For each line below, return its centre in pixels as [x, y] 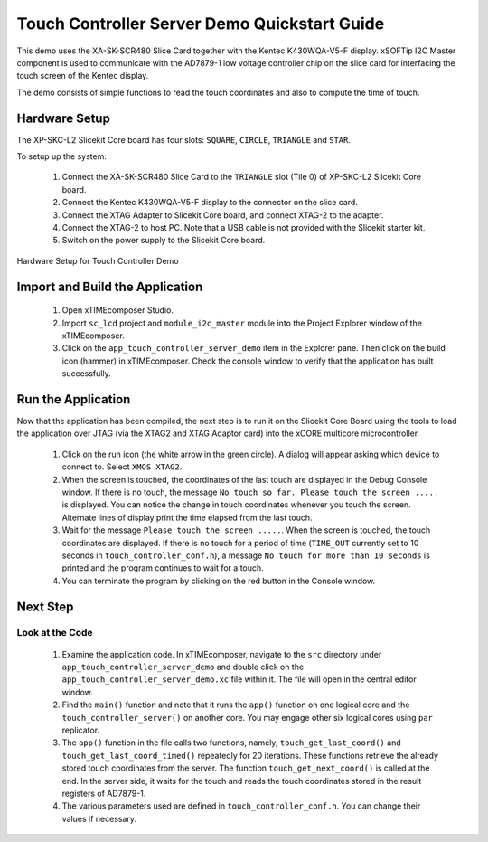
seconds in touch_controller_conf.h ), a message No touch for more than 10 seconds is [246, 555]
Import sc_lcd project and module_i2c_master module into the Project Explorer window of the [242, 323]
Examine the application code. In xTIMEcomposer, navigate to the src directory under [222, 654]
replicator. [80, 730]
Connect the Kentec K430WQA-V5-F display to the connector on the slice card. [210, 203]
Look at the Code [55, 633]
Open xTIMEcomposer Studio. [117, 310]
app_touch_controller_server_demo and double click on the [183, 667]
